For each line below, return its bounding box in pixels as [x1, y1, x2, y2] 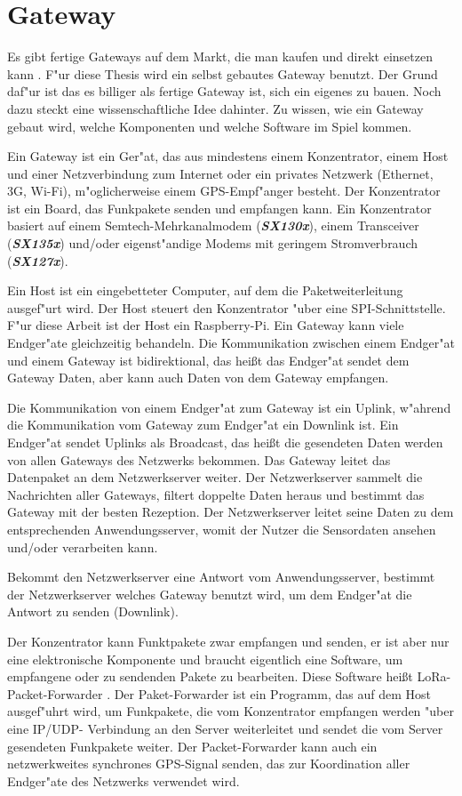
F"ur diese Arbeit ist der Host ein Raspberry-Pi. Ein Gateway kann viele [7, 316, 404, 334]
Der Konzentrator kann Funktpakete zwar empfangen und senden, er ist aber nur [7, 631, 450, 650]
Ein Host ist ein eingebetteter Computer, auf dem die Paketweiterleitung [7, 281, 403, 300]
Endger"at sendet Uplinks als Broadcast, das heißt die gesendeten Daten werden [7, 433, 443, 451]
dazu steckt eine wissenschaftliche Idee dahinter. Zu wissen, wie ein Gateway [7, 99, 424, 117]
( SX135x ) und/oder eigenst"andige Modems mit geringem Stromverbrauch [7, 234, 418, 253]
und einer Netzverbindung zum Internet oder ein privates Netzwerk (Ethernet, [7, 164, 434, 182]
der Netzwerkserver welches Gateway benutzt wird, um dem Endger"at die [7, 584, 412, 603]
